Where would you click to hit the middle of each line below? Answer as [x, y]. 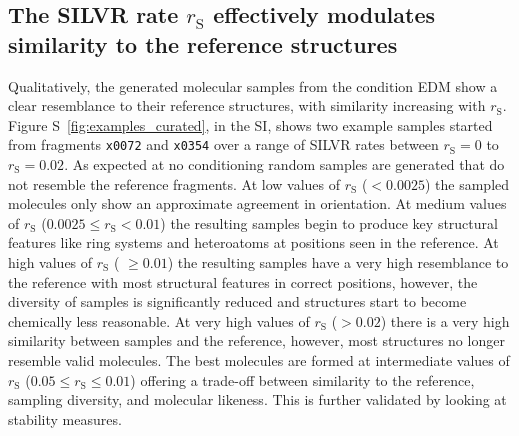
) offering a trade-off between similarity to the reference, [302, 379]
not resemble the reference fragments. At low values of [174, 183]
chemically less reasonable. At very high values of [159, 320]
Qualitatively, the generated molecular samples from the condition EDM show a [253, 85]
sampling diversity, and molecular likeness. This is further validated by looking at [257, 399]
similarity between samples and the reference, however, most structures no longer [256, 340]
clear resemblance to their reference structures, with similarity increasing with [247, 105]
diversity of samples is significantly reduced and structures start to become [237, 301]
